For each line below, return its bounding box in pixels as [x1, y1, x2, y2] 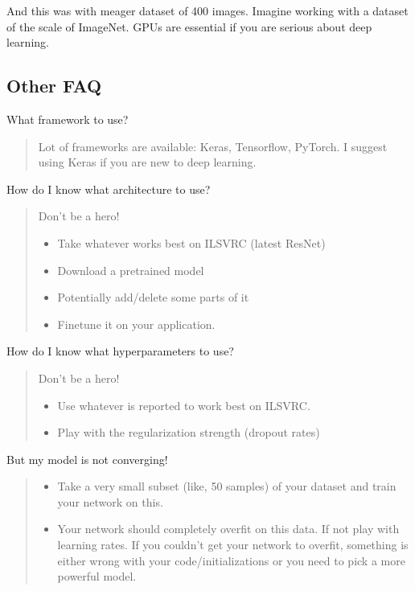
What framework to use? [6, 110, 129, 127]
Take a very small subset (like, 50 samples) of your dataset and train [57, 478, 397, 495]
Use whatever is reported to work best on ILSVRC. [57, 396, 310, 413]
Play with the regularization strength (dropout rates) [57, 424, 320, 441]
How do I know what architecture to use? [6, 180, 211, 197]
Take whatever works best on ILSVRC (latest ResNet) [57, 234, 326, 251]
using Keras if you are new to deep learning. [38, 154, 257, 170]
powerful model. [57, 568, 137, 585]
